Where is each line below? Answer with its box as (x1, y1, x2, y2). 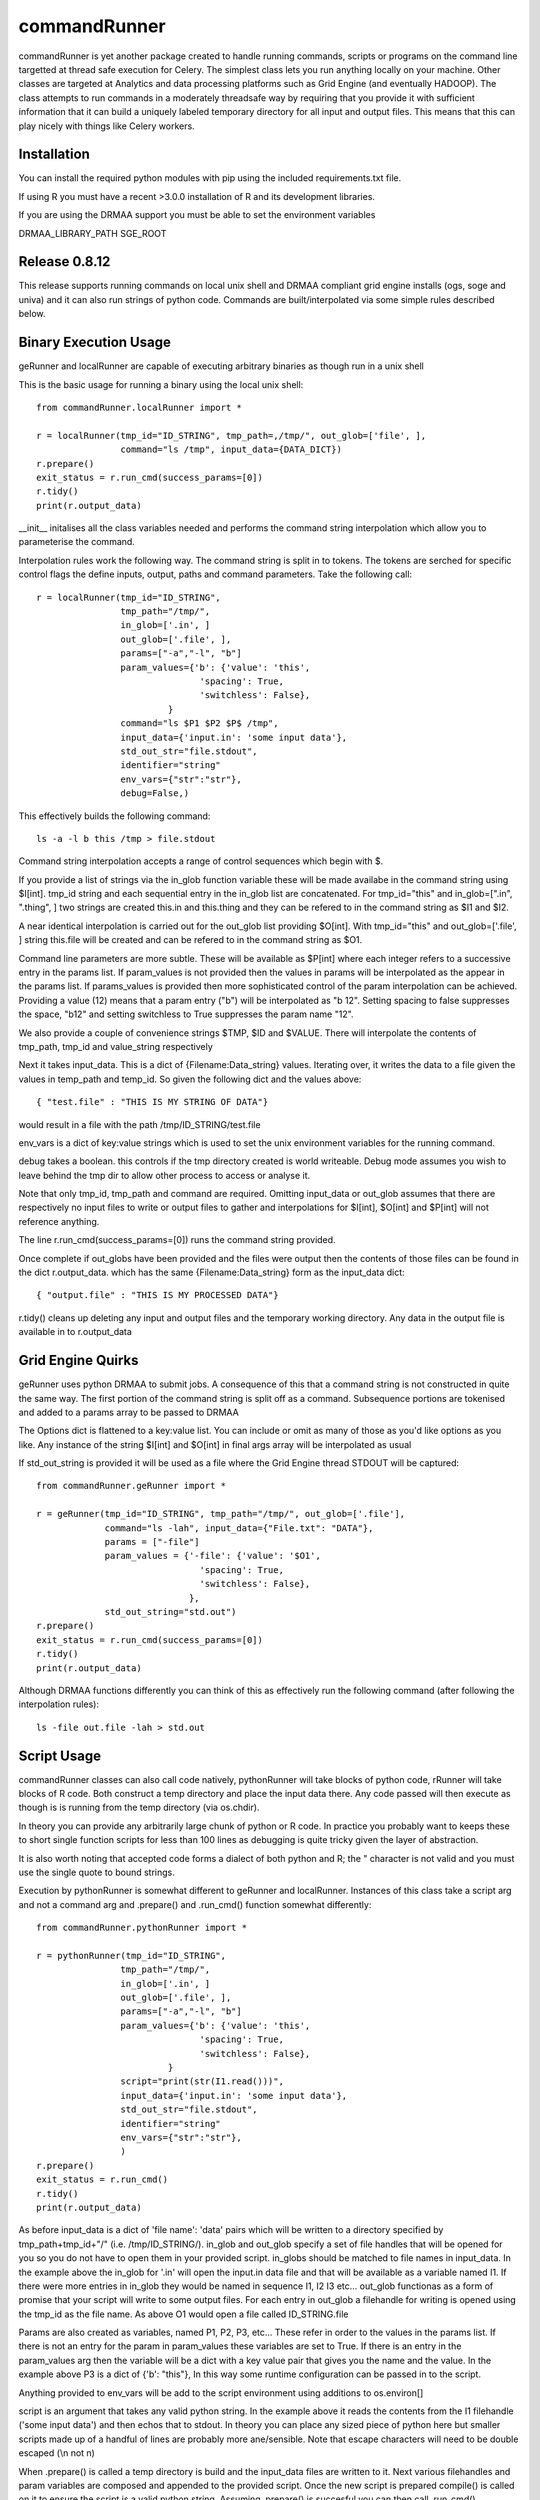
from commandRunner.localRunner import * (36, 401, 242, 413)
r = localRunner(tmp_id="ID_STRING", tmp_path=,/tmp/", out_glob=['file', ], (36, 430, 427, 441)
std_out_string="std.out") (104, 1606, 237, 1617)
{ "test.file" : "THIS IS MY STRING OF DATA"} (36, 1096, 269, 1108)
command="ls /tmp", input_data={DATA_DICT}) (120, 444, 342, 455)
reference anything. (18, 1215, 100, 1227)
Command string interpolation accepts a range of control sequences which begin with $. (18, 855, 384, 867)
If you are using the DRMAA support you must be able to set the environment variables (18, 209, 376, 221)
